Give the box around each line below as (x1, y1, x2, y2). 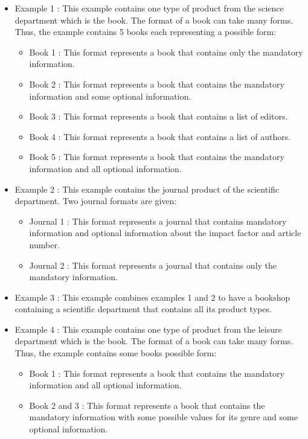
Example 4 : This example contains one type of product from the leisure (14, 322, 282, 335)
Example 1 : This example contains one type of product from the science (14, 2, 284, 14)
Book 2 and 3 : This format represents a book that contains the (29, 399, 265, 411)
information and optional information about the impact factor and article (29, 226, 301, 239)
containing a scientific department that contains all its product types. (14, 303, 272, 315)
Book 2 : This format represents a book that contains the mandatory (29, 77, 284, 90)
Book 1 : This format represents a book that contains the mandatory (29, 367, 284, 379)
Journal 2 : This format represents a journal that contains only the (29, 258, 277, 271)
